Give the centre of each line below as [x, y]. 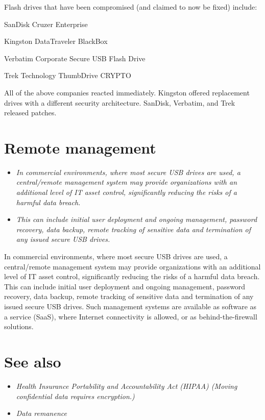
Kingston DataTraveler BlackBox [56, 41]
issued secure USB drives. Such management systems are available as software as [130, 306]
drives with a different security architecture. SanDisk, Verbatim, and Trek [120, 102]
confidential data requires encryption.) [75, 396]
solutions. [19, 326]
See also [33, 361]
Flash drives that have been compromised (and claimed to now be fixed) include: [131, 7]
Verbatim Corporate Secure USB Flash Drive [75, 58]
